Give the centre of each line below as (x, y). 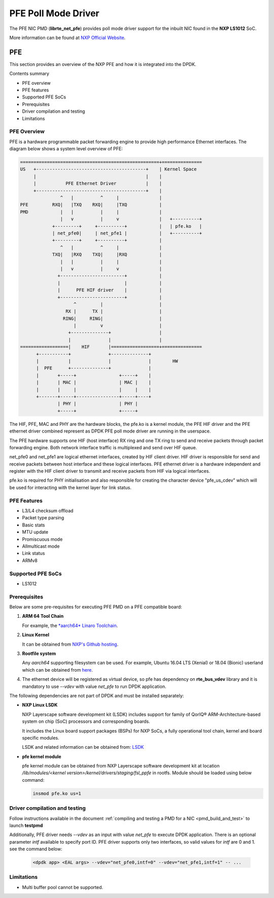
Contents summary (29, 74)
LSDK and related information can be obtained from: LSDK (83, 747)
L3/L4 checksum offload (48, 511)
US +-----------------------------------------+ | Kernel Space (108, 169)
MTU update (35, 532)
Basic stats (33, 525)
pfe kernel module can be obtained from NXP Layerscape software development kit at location (121, 766)
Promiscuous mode (42, 539)
